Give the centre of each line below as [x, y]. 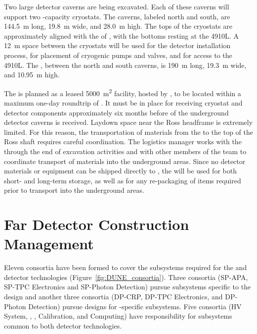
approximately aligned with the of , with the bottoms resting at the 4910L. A [121, 35]
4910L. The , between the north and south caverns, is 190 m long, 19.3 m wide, [125, 65]
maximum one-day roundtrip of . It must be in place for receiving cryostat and [123, 103]
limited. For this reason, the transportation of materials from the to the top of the [128, 132]
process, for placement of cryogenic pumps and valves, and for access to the [118, 55]
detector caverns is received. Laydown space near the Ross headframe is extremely [128, 122]
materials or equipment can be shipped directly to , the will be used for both [120, 171]
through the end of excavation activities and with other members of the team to [125, 151]
